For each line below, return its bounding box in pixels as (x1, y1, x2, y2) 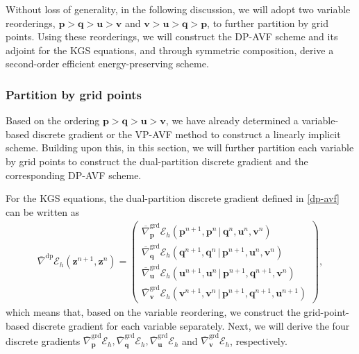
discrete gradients (6, 333, 81, 348)
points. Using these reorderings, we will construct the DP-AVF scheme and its (6, 29, 338, 44)
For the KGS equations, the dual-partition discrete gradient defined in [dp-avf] (6, 191, 340, 205)
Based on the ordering (6, 113, 100, 128)
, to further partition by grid (207, 15, 328, 30)
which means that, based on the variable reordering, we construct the (6, 305, 301, 319)
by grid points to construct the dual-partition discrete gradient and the (6, 153, 308, 168)
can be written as (6, 204, 80, 219)
